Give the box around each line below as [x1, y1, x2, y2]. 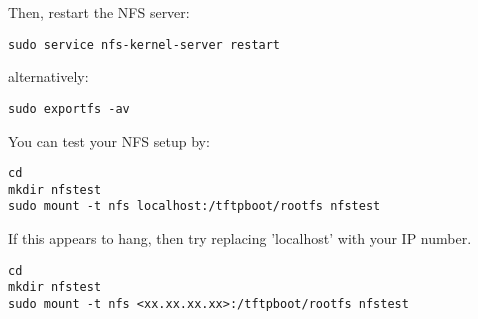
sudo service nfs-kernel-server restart [8, 37, 281, 52]
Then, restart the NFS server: [8, 2, 190, 22]
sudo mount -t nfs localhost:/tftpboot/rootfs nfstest [8, 199, 381, 214]
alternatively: [8, 66, 89, 87]
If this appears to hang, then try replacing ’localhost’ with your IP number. [8, 228, 472, 249]
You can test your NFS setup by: [8, 130, 210, 151]
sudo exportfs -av [8, 101, 130, 116]
